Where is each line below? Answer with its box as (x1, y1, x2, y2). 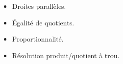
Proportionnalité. (12, 34, 64, 44)
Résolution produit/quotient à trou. (12, 50, 120, 60)
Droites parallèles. (12, 1, 66, 11)
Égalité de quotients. (12, 17, 74, 27)
